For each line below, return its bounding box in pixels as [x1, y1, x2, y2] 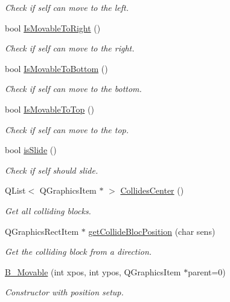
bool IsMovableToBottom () [5, 62, 108, 74]
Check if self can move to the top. [5, 123, 129, 136]
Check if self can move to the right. [5, 42, 135, 54]
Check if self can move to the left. [5, 1, 129, 13]
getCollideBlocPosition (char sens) [88, 225, 216, 237]
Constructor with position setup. [5, 286, 124, 298]
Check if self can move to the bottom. [5, 82, 142, 95]
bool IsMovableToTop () [5, 102, 94, 115]
